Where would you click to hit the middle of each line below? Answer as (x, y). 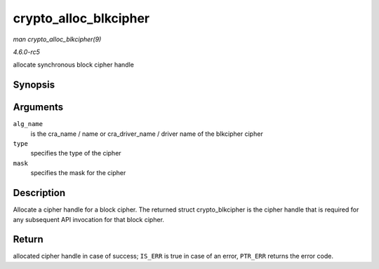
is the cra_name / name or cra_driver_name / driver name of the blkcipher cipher (147, 134)
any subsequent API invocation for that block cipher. (89, 219)
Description (39, 193)
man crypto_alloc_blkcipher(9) (57, 39)
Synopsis (34, 85)
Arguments (38, 108)
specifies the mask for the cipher (78, 173)
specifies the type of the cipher (76, 153)
